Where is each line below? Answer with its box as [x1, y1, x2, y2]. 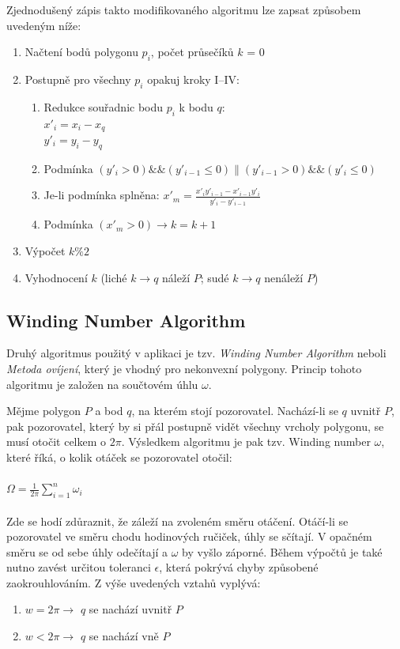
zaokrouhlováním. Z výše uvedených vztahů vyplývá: [6, 574, 261, 591]
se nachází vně [89, 628, 159, 644]
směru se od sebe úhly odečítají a [6, 543, 168, 560]
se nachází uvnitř [89, 601, 172, 617]
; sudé [200, 269, 229, 285]
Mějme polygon [6, 402, 81, 419]
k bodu [179, 98, 213, 115]
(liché [100, 269, 127, 285]
